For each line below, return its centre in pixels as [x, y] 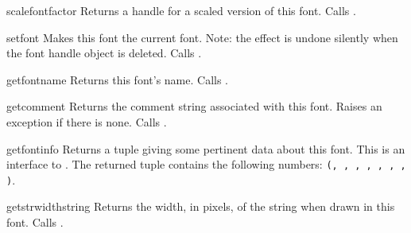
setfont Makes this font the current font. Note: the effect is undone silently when [202, 37]
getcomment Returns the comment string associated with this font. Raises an [194, 106]
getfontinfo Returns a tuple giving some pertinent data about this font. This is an [206, 148]
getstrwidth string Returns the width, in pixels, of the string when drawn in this [201, 206]
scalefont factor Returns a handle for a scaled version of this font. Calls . [181, 10]
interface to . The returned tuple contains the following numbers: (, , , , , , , [206, 164]
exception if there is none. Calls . [87, 121]
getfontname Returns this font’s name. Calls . [117, 79]
